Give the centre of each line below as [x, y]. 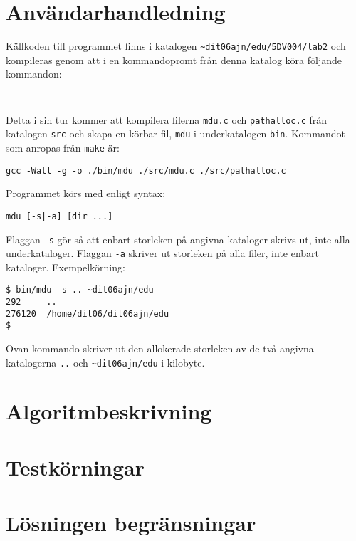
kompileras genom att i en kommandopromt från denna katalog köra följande [174, 59]
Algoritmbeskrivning [109, 411]
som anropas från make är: [63, 147]
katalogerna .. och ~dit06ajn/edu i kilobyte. [105, 362]
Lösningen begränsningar [131, 523]
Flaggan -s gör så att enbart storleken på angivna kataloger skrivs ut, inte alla [178, 239]
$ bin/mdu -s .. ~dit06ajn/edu [80, 290]
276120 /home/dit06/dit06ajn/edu [88, 314]
